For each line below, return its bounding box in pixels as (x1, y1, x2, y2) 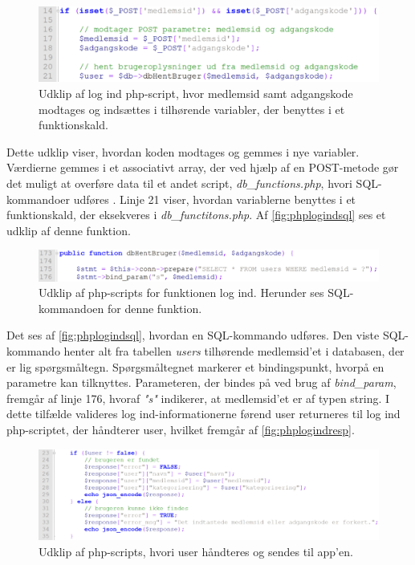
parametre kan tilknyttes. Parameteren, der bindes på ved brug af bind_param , (6, 374, 397, 391)
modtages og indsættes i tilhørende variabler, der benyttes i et (39, 100, 345, 117)
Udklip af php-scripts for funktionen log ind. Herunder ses (39, 284, 324, 301)
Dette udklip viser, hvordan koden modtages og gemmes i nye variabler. (6, 143, 360, 160)
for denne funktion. (107, 299, 202, 316)
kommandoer (6, 190, 70, 207)
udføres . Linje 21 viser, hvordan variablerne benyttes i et (73, 190, 356, 207)
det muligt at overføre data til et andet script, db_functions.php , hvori (6, 174, 352, 191)
